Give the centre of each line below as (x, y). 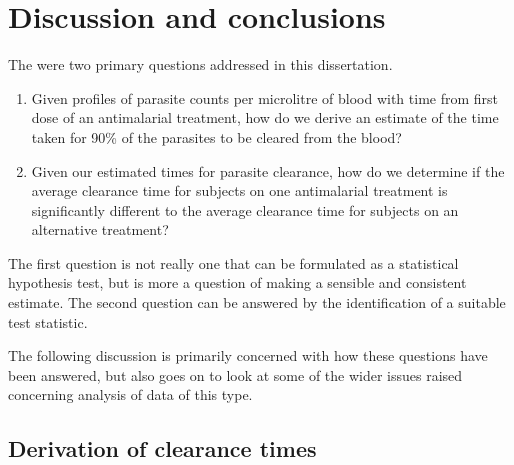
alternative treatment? (100, 229)
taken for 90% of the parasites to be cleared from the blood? (216, 136)
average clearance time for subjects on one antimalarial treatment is (239, 190)
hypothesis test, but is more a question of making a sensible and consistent (237, 282)
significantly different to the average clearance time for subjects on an (245, 209)
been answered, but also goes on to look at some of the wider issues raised (235, 374)
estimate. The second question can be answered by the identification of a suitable (257, 302)
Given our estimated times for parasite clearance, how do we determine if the (268, 170)
